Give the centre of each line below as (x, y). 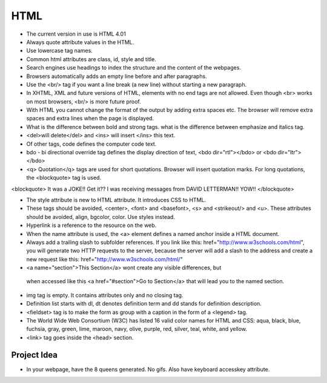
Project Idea (34, 355)
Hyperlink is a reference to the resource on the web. (91, 225)
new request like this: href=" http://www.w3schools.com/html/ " (104, 259)
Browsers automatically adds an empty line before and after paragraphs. (117, 76)
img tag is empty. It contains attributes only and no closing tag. (105, 295)
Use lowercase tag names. (60, 51)
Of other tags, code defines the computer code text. (91, 144)
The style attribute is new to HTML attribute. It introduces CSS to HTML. (116, 200)
